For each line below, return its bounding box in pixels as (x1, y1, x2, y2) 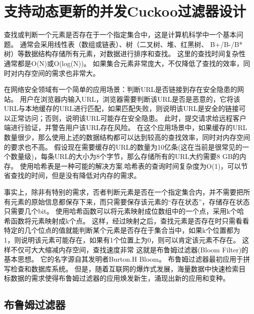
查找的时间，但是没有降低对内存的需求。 (10, 170, 141, 180)
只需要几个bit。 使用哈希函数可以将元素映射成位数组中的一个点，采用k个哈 (4, 206, 244, 216)
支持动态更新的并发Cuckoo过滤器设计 (4, 1, 246, 21)
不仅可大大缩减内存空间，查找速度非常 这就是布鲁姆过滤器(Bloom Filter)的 (10, 244, 249, 254)
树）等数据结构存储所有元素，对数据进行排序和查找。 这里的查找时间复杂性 (4, 48, 246, 59)
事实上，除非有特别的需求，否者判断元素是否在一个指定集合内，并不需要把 (4, 187, 243, 197)
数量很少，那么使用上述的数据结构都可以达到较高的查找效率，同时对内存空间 (4, 132, 250, 142)
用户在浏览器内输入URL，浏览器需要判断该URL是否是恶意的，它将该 (20, 93, 240, 104)
